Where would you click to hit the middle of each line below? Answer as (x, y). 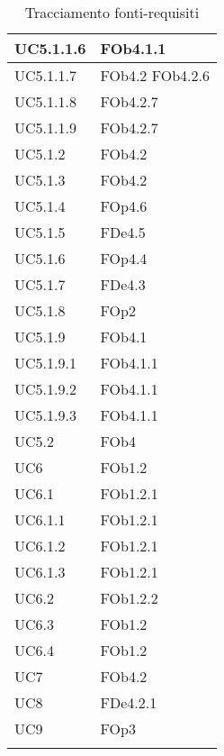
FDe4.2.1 (129, 702)
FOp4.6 (124, 206)
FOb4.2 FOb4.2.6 (155, 75)
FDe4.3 (123, 284)
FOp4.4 (124, 258)
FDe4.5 (123, 232)
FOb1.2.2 (129, 598)
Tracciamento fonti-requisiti (112, 12)
